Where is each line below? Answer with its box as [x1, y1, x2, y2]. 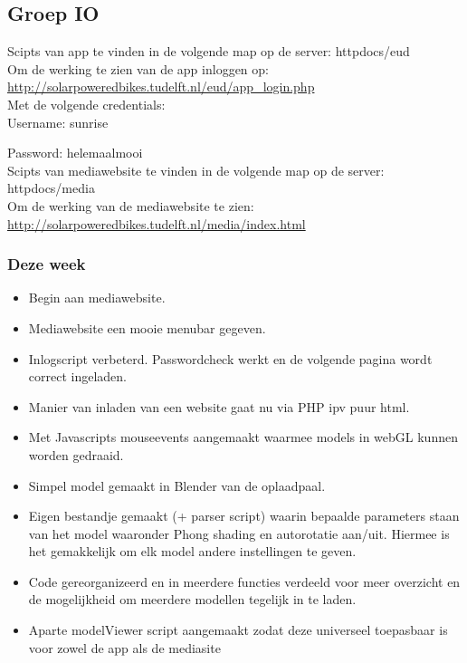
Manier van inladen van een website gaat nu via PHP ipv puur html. [28, 397, 410, 416]
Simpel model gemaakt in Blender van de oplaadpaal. [28, 476, 326, 495]
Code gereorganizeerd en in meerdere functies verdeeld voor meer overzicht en [28, 572, 461, 591]
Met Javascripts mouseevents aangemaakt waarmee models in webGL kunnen [28, 428, 458, 447]
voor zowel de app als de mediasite [28, 638, 221, 657]
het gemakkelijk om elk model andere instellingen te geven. [28, 542, 357, 561]
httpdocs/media [7, 178, 95, 197]
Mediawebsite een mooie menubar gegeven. [28, 318, 266, 337]
